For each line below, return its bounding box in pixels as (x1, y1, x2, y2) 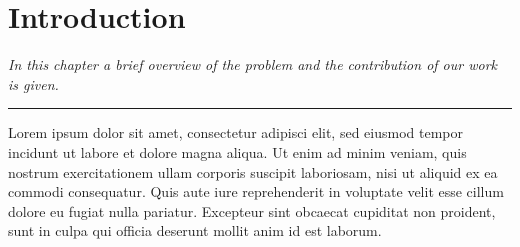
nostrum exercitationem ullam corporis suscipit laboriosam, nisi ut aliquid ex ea (8, 161, 498, 182)
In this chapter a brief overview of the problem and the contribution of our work (8, 54, 498, 75)
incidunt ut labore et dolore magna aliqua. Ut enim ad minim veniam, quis (8, 141, 467, 162)
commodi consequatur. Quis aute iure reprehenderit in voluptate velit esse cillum (8, 181, 504, 202)
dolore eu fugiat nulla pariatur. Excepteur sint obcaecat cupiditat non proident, (8, 200, 496, 221)
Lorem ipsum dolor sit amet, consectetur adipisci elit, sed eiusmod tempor (8, 122, 463, 143)
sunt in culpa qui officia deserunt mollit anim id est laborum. (8, 220, 382, 241)
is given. (8, 73, 59, 94)
